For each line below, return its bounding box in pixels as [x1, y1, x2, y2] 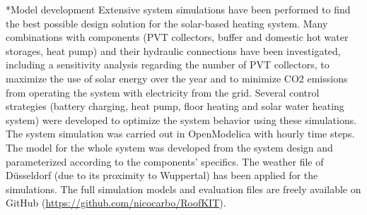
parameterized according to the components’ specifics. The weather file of [6, 154, 324, 168]
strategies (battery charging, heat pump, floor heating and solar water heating [6, 99, 344, 113]
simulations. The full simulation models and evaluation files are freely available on [6, 181, 361, 196]
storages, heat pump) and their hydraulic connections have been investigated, [6, 43, 341, 58]
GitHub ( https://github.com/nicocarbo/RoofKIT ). [6, 195, 226, 210]
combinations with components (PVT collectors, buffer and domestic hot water [6, 30, 349, 44]
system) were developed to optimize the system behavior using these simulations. [6, 112, 357, 127]
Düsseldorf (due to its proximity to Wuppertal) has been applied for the [6, 168, 318, 183]
